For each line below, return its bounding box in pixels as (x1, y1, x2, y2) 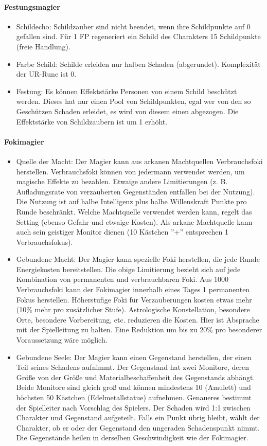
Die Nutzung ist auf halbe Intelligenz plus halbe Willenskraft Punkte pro (16, 196, 247, 207)
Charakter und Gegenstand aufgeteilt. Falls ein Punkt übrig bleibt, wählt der (16, 412, 260, 423)
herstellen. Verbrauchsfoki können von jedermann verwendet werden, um (16, 166, 245, 176)
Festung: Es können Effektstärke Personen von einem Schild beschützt (16, 85, 237, 96)
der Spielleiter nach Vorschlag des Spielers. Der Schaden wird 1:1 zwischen (16, 402, 251, 413)
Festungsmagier (4, 1, 60, 12)
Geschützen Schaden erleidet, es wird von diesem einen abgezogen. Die (16, 105, 239, 116)
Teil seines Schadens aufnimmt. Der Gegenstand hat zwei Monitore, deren (16, 362, 249, 372)
